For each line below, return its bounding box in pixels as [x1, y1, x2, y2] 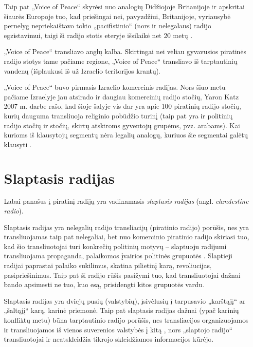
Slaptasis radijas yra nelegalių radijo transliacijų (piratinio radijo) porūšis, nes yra [4, 222, 249, 232]
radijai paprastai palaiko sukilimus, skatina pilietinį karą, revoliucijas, [4, 260, 212, 270]
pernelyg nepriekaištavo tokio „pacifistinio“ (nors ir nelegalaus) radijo [4, 20, 211, 31]
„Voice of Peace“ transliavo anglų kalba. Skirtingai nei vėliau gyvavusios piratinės [4, 46, 247, 57]
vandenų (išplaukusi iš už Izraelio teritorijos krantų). [4, 65, 161, 76]
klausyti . [4, 139, 32, 149]
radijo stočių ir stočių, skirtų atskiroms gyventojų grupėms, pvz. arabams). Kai [4, 120, 240, 130]
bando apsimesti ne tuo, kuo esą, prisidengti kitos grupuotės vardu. [4, 279, 204, 289]
